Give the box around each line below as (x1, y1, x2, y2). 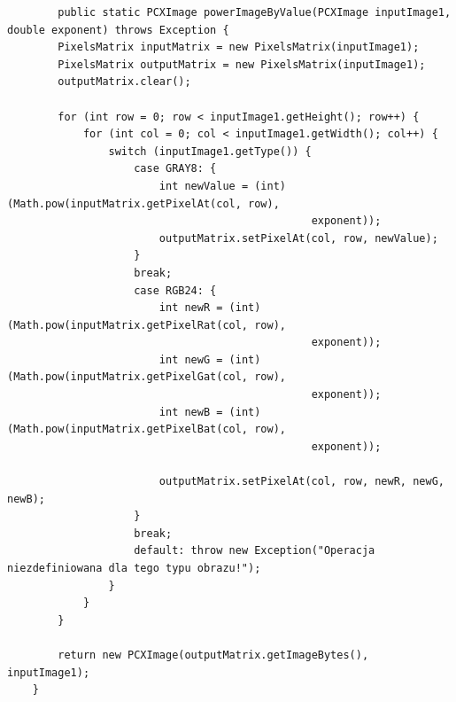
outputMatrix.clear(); (58, 75, 191, 89)
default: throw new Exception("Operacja (134, 544, 375, 558)
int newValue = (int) (158, 179, 286, 192)
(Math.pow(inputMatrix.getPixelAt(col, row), (7, 197, 280, 210)
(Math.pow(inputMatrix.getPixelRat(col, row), (7, 318, 286, 331)
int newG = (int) (158, 353, 261, 366)
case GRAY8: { (134, 162, 217, 175)
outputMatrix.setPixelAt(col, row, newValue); (158, 231, 438, 245)
